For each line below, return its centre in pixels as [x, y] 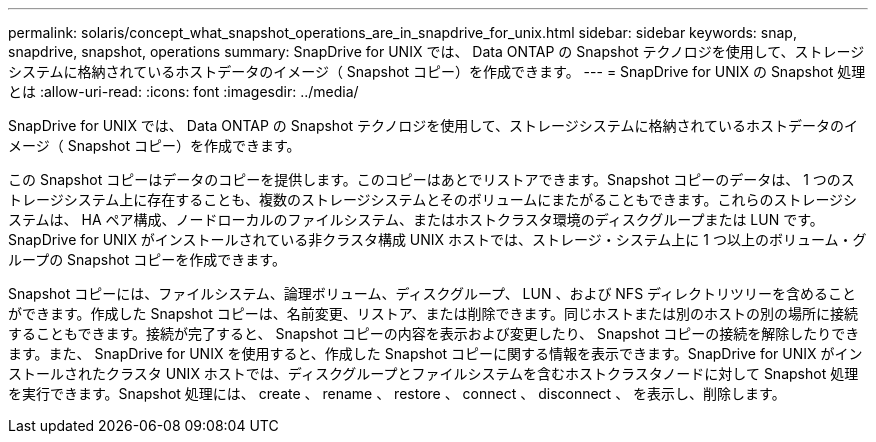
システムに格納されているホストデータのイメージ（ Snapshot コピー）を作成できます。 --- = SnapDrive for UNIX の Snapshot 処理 [437, 71]
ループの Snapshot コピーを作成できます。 [147, 259]
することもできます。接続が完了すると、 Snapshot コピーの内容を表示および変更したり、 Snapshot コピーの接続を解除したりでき [434, 333]
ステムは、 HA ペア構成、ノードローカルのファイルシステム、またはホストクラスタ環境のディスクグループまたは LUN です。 [416, 219]
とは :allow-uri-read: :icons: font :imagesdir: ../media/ [183, 91]
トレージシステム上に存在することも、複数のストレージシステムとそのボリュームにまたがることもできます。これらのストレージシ [433, 199]
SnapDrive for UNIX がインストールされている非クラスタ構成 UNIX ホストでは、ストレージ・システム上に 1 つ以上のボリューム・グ [437, 239]
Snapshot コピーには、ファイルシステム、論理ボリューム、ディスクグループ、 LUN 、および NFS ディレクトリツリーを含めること [432, 293]
